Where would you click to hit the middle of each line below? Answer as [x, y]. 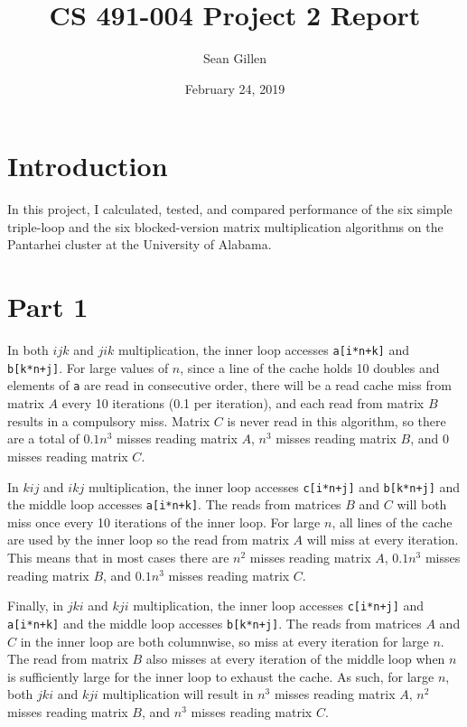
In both [28, 350]
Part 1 [48, 307]
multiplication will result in [178, 694]
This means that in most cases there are [118, 557]
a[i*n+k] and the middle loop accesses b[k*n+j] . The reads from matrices [215, 623]
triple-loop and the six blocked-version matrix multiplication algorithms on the [225, 226]
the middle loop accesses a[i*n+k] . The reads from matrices [174, 504]
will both [422, 504]
